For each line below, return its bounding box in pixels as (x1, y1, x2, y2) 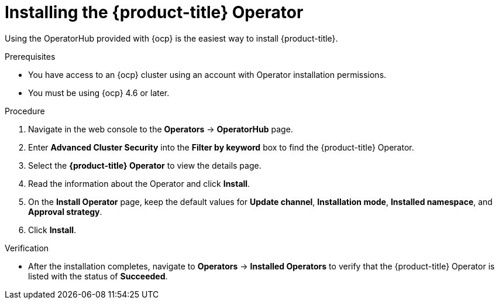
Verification (5, 242, 49, 253)
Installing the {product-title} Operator (5, 2, 304, 22)
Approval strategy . (28, 206, 102, 217)
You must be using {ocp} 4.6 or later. (28, 87, 170, 98)
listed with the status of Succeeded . (28, 271, 168, 281)
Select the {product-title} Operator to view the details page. (28, 160, 261, 170)
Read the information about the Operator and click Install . (28, 178, 250, 189)
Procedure (5, 105, 45, 116)
